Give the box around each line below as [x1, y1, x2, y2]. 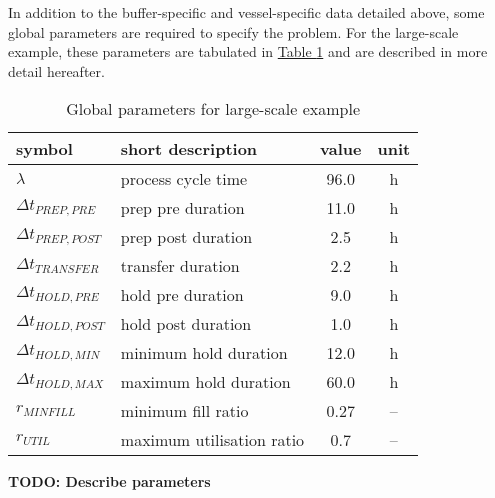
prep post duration [120, 225, 253, 249]
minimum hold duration [120, 341, 288, 365]
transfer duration [120, 254, 240, 278]
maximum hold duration [120, 370, 291, 394]
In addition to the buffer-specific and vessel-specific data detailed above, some [8, 2, 485, 22]
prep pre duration [120, 196, 245, 220]
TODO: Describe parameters [8, 471, 211, 492]
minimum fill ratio [120, 399, 249, 423]
